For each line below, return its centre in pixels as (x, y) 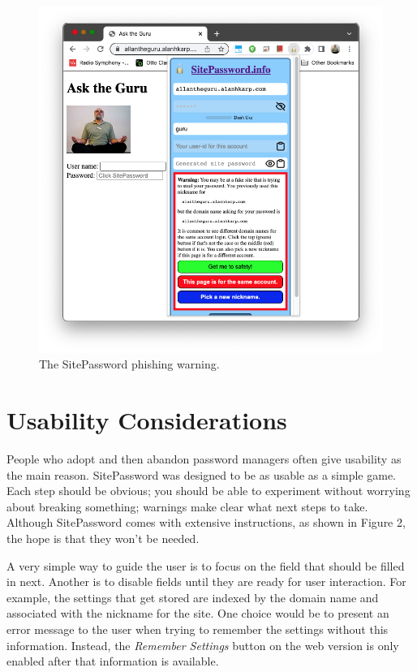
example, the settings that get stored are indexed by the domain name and (193, 597)
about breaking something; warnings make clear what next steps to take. (187, 506)
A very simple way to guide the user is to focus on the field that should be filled (206, 565)
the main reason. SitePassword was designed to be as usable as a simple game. (202, 474)
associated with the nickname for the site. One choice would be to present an (198, 613)
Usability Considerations (147, 420)
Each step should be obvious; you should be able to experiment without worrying (208, 491)
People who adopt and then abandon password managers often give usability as (204, 458)
